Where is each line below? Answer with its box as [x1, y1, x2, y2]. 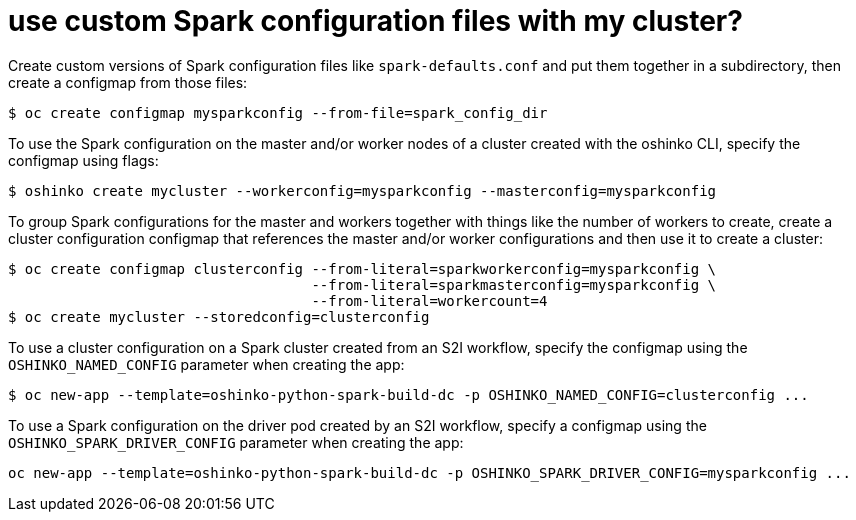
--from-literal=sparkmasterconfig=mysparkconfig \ [311, 276, 717, 293]
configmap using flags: [8, 151, 159, 169]
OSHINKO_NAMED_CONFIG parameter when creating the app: [8, 355, 405, 373]
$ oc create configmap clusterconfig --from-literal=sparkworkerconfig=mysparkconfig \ [8, 260, 717, 277]
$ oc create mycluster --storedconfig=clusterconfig [8, 308, 430, 325]
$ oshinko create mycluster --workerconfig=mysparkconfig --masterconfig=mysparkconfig [8, 182, 717, 199]
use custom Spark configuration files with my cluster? [8, 4, 743, 38]
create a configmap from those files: [8, 73, 248, 91]
